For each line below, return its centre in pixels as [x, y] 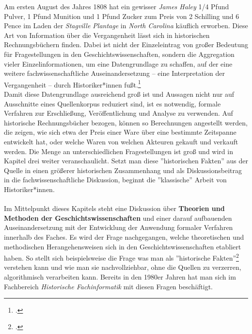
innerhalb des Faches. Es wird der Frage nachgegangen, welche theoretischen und [124, 237]
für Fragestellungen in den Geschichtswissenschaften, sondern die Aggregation [119, 54]
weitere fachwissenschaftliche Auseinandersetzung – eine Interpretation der [114, 73]
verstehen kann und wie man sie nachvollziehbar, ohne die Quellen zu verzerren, [123, 267]
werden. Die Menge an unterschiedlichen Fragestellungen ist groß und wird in [118, 151]
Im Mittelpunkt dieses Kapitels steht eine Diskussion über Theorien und [114, 208]
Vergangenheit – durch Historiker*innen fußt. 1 [72, 84]
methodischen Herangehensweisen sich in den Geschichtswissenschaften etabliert [123, 246]
